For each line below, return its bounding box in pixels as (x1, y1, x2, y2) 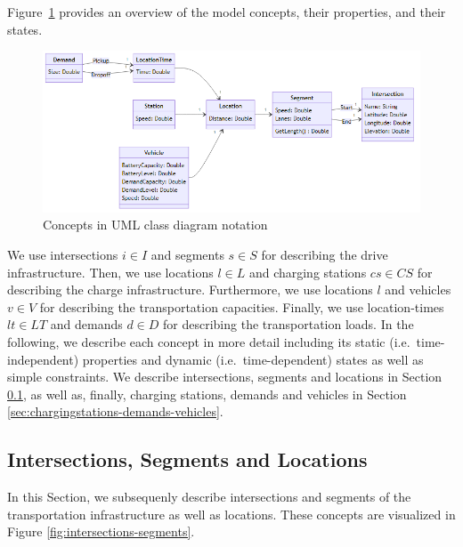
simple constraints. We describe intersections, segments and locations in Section (7, 367, 443, 386)
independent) (7, 350, 79, 368)
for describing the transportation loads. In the (163, 315, 414, 334)
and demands (50, 315, 123, 334)
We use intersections (7, 245, 118, 264)
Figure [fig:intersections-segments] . (7, 522, 195, 541)
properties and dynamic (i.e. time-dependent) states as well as (82, 350, 424, 368)
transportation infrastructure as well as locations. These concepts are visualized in (7, 504, 456, 523)
